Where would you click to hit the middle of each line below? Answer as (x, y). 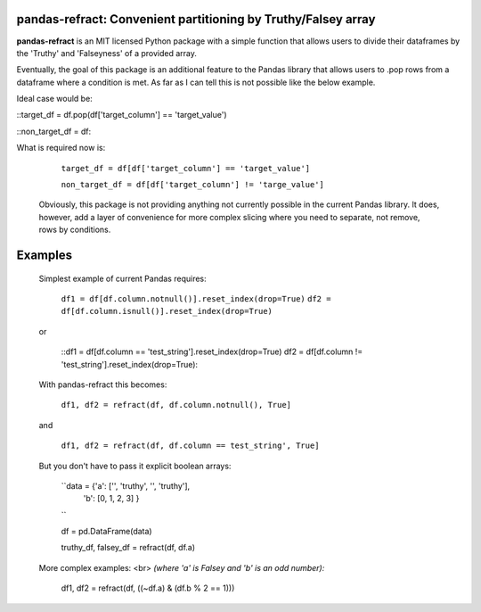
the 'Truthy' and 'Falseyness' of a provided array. (107, 53)
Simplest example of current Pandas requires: (122, 278)
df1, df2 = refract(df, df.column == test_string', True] (190, 446)
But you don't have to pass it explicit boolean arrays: (135, 466)
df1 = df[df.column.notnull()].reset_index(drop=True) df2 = (196, 299)
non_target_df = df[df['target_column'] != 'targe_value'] (193, 185)
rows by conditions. (75, 230)
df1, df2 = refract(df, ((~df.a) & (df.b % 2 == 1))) (148, 588)
